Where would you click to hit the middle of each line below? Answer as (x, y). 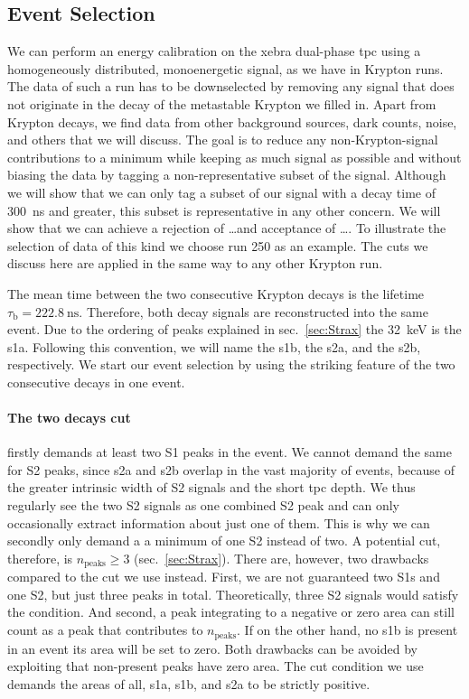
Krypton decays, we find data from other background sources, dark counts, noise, (232, 121)
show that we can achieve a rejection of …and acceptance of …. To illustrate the (227, 228)
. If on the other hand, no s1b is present (347, 630)
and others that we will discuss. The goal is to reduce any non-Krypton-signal (223, 140)
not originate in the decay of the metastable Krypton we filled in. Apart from (222, 103)
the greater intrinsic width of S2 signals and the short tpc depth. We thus (211, 487)
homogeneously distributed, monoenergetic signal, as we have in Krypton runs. (225, 68)
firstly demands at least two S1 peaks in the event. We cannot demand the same (230, 452)
